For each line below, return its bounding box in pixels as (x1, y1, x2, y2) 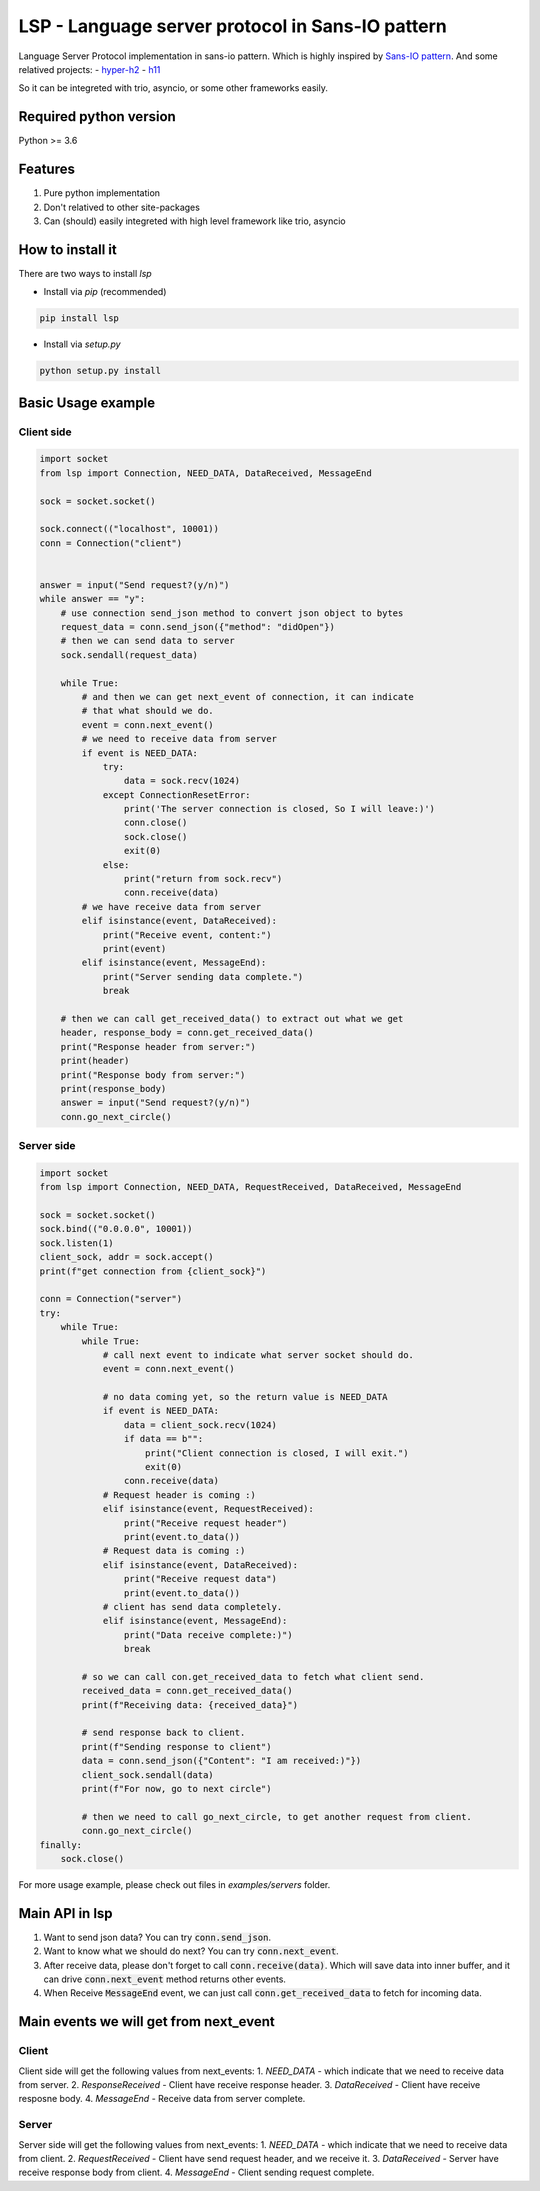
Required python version (18, 108, 177, 125)
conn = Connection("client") (39, 537, 183, 549)
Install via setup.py (43, 338, 121, 350)
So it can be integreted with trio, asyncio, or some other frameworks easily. (18, 82, 329, 94)
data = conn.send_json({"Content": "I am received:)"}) (81, 1755, 362, 1767)
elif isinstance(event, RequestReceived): (102, 1503, 314, 1515)
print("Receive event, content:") (102, 929, 272, 940)
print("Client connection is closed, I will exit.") (145, 1447, 409, 1459)
